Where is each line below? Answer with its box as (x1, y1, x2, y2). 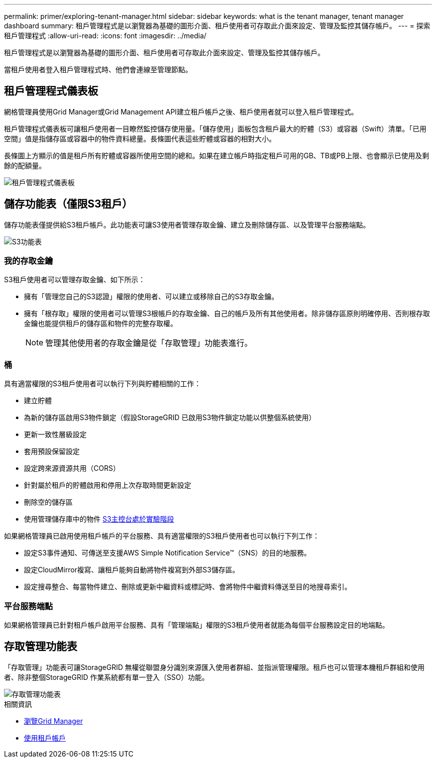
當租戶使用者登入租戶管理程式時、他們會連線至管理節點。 (4, 65, 192, 74)
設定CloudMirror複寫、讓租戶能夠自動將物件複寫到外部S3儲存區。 (24, 565, 239, 574)
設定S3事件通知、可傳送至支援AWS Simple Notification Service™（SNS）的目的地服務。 (24, 548, 311, 557)
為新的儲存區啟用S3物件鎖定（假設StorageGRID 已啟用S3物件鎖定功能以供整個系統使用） (24, 413, 316, 422)
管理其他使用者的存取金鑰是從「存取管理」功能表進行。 (45, 338, 253, 348)
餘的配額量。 (4, 161, 46, 170)
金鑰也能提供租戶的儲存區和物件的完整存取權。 (24, 319, 177, 328)
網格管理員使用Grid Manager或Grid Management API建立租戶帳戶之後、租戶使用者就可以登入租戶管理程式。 (4, 107, 358, 116)
